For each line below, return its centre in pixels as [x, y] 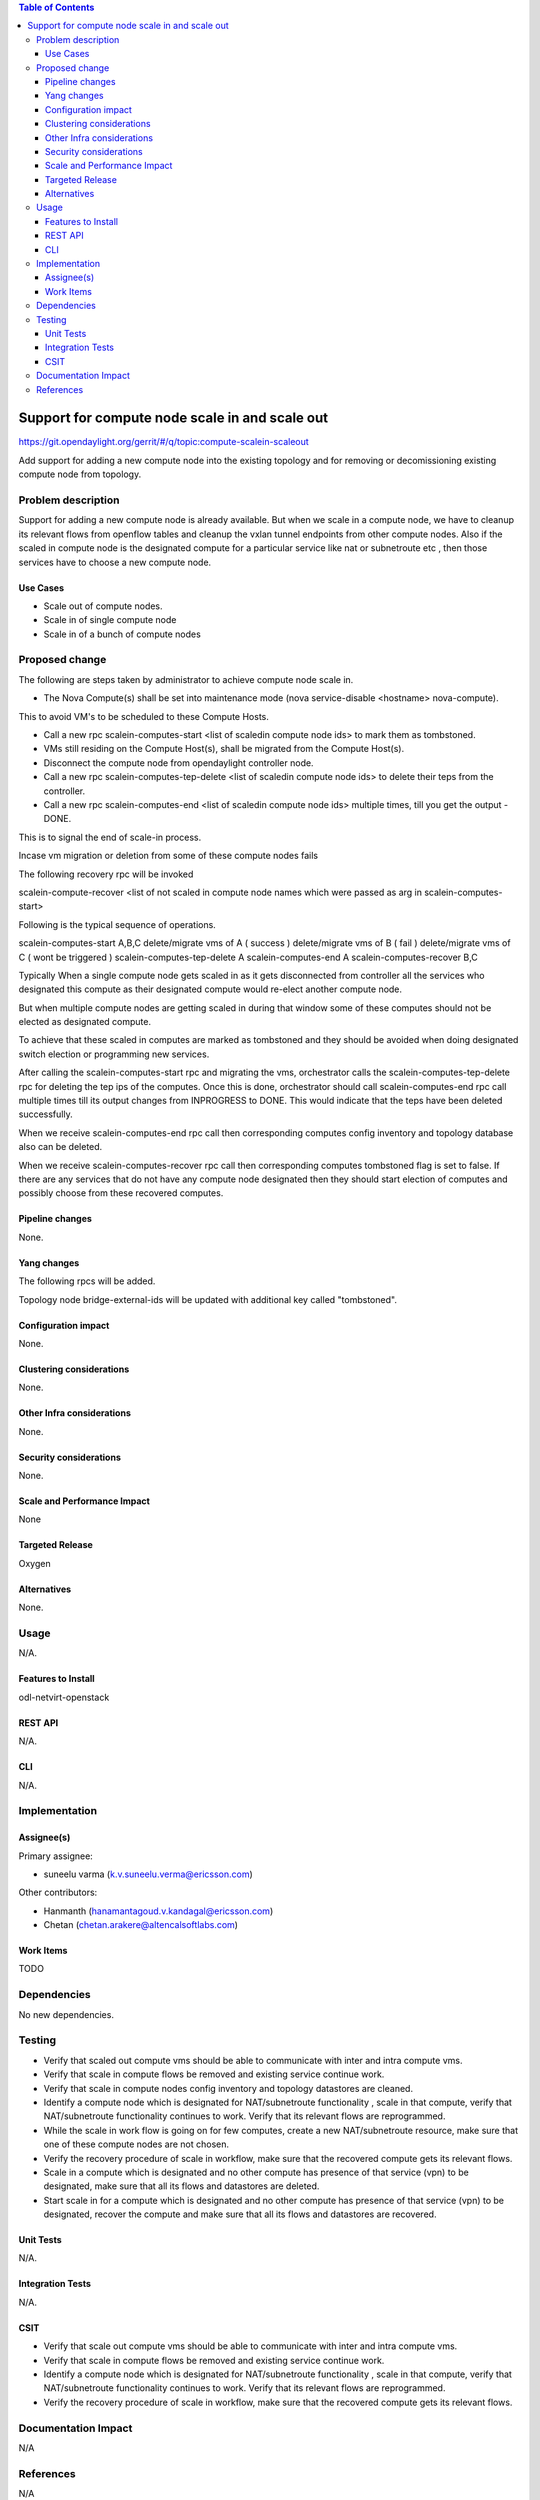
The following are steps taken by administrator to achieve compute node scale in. [186, 679]
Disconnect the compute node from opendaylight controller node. [178, 762]
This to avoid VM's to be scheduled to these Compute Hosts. [143, 716]
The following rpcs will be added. [87, 1281]
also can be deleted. [60, 1147]
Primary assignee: [56, 1856]
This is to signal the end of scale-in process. [110, 837]
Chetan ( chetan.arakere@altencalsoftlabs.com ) [141, 1925]
